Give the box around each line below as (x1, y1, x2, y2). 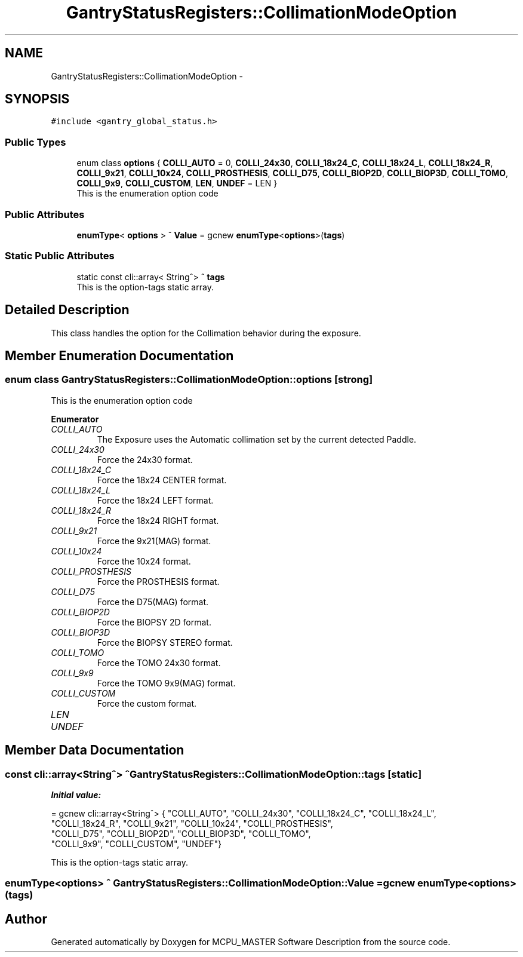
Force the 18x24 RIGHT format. (97, 515, 219, 526)
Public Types (5, 136, 66, 148)
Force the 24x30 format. (97, 454, 193, 465)
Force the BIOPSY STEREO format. (97, 637, 233, 648)
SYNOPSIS (5, 91, 70, 107)
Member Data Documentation (5, 743, 184, 758)
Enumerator (51, 413, 99, 424)
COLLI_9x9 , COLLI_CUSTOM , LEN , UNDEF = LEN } (76, 178, 278, 189)
